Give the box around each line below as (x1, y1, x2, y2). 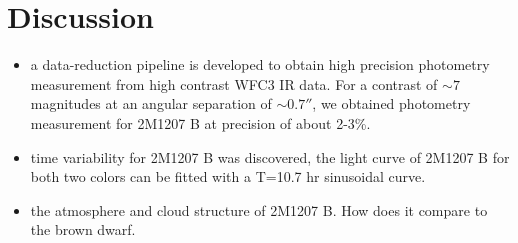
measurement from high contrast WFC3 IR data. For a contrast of (30, 73, 438, 94)
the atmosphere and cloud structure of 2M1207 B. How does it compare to (30, 199, 488, 220)
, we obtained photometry (312, 93, 471, 114)
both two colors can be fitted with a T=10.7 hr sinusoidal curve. (30, 166, 426, 187)
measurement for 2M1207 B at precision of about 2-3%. (30, 112, 371, 133)
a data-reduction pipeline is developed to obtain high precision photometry (30, 54, 490, 75)
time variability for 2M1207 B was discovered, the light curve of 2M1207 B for (30, 146, 510, 167)
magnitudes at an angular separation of (30, 93, 272, 114)
